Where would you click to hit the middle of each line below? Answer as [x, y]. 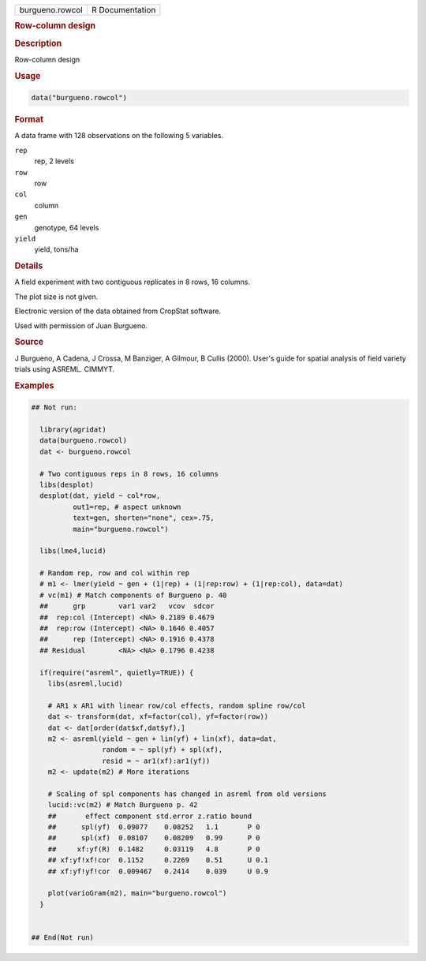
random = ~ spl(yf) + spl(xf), [162, 750]
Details [29, 266]
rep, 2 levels [54, 161]
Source [29, 342]
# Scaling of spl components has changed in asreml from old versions [187, 794]
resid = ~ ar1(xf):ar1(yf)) [156, 761]
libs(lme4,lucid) [73, 551]
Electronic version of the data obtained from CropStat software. [118, 311]
